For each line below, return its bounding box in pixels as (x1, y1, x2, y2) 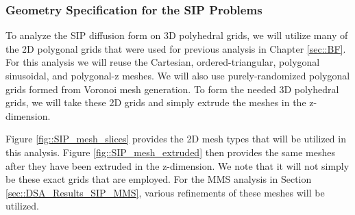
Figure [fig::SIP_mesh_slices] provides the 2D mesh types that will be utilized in (5, 131, 346, 146)
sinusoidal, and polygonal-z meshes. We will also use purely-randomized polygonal (5, 68, 350, 82)
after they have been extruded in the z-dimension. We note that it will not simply (5, 158, 350, 173)
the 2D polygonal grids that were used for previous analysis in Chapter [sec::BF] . (5, 41, 346, 55)
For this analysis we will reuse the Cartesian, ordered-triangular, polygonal (5, 55, 320, 69)
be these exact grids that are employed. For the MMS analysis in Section (5, 172, 312, 186)
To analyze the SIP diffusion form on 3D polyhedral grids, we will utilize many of (5, 28, 348, 42)
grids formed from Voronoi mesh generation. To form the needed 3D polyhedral (5, 81, 339, 96)
